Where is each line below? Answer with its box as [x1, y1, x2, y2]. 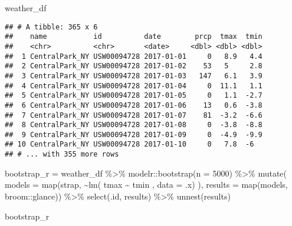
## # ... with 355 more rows [5, 150, 119, 159]
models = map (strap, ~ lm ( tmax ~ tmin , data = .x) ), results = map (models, [5, 178, 288, 191]
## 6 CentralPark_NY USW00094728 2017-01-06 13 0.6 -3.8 [5, 101, 263, 109]
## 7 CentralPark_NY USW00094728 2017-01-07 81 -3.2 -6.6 [5, 111, 263, 119]
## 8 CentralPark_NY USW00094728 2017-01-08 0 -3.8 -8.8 [5, 121, 263, 129]
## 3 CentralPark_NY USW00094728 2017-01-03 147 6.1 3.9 [5, 71, 263, 80]
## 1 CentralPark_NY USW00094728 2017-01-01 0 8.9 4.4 [5, 52, 263, 61]
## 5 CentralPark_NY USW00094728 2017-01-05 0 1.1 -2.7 [5, 91, 263, 100]
